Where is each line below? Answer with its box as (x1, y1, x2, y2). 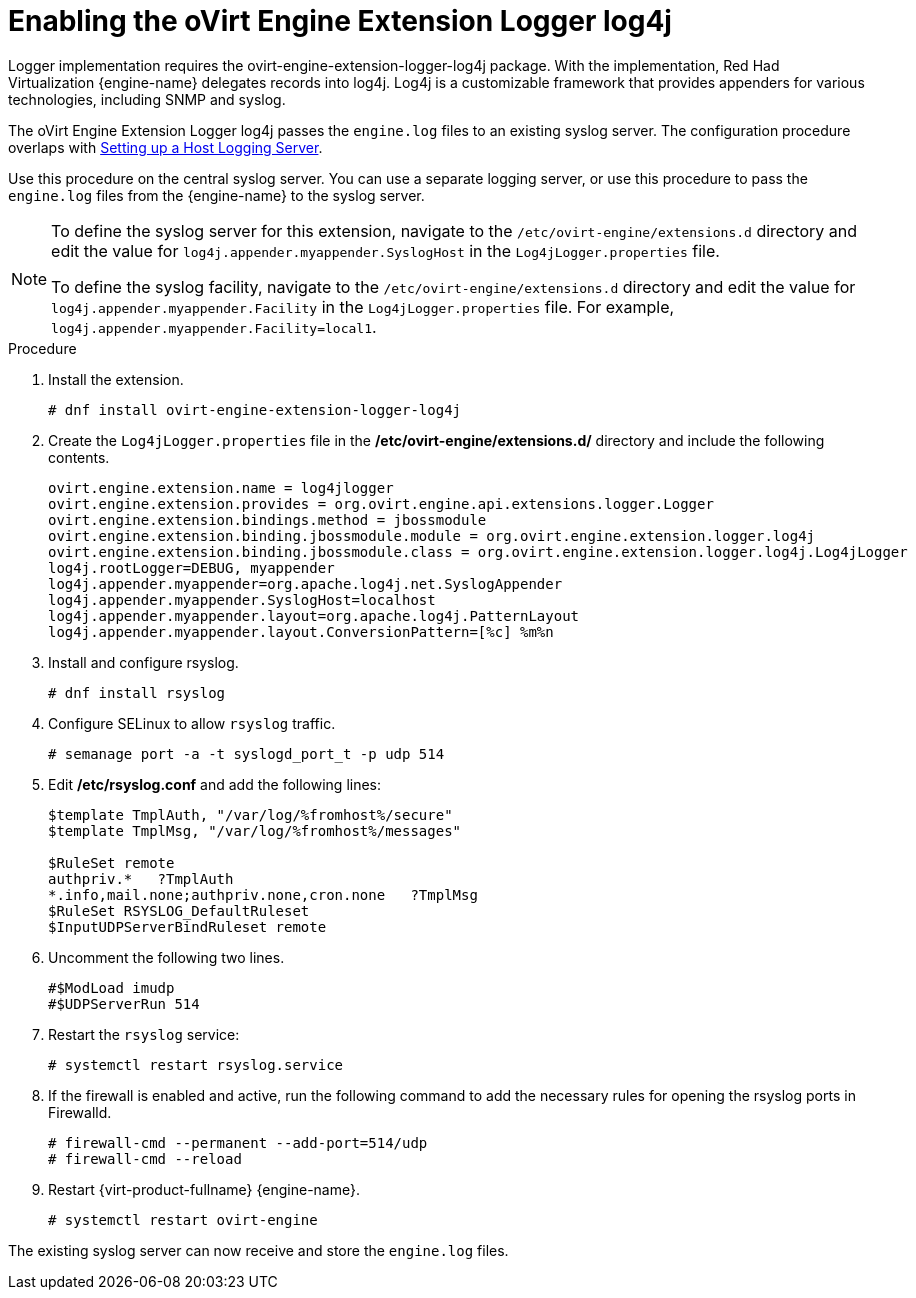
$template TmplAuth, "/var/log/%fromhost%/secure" (48, 806, 453, 823)
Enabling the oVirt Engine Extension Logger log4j (8, 4, 672, 38)
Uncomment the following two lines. (48, 948, 285, 966)
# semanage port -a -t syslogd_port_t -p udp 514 (48, 745, 445, 762)
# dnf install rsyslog (48, 684, 226, 701)
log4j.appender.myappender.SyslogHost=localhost (48, 591, 436, 608)
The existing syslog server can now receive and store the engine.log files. (8, 1241, 509, 1259)
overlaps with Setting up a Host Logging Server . (8, 138, 323, 156)
